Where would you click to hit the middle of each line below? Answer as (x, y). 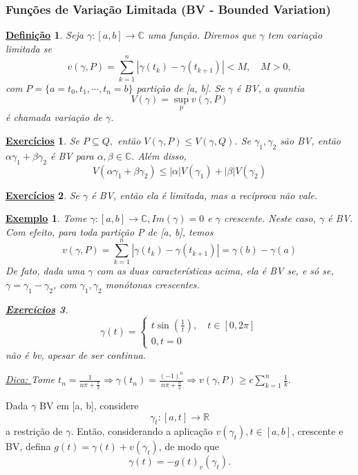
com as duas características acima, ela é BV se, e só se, (215, 271)
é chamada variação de (54, 117)
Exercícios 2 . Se (43, 195)
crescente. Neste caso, (270, 218)
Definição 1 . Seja (45, 35)
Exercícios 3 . (37, 309)
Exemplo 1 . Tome (46, 218)
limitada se (29, 48)
